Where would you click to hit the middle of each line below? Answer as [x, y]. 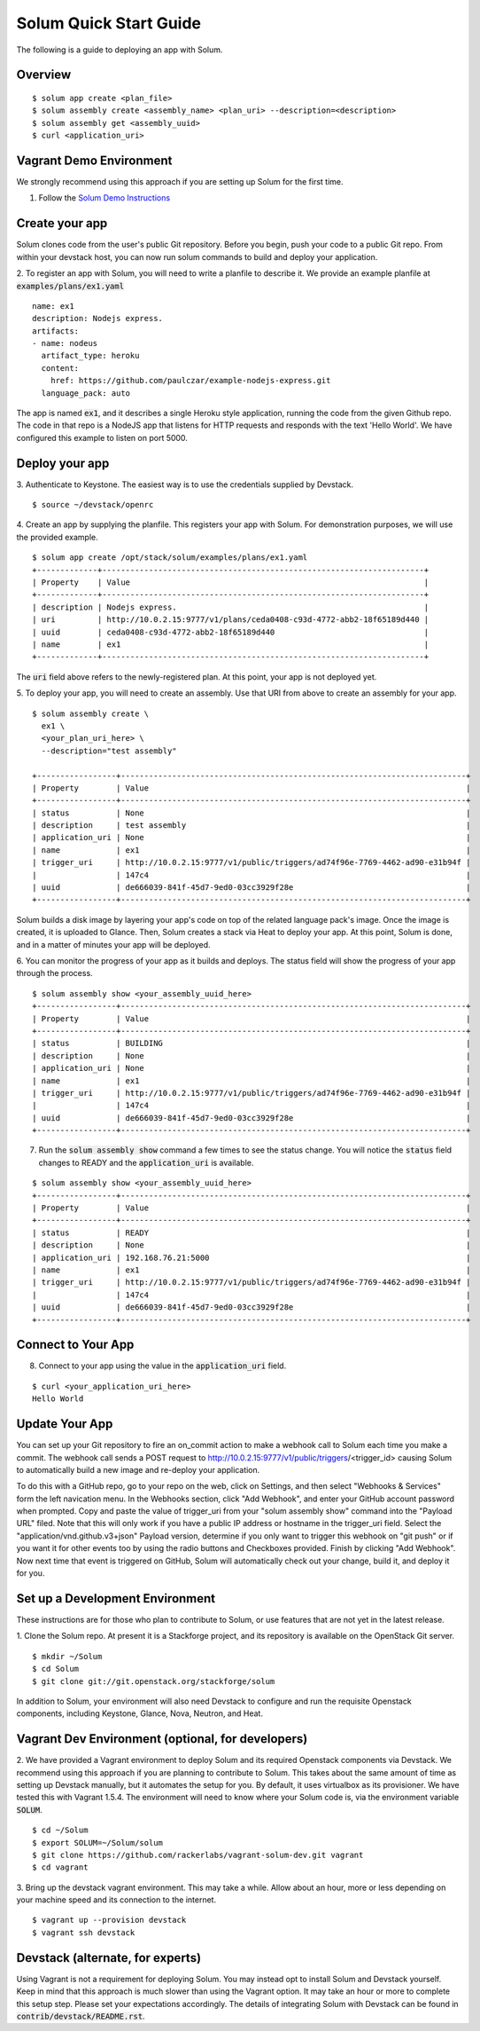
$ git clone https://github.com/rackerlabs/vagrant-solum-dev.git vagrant [198, 1855]
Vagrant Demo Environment [94, 160]
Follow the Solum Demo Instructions [105, 198]
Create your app [62, 223]
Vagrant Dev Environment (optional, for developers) [162, 1739]
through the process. [54, 973]
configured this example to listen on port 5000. [102, 437]
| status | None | [252, 813]
